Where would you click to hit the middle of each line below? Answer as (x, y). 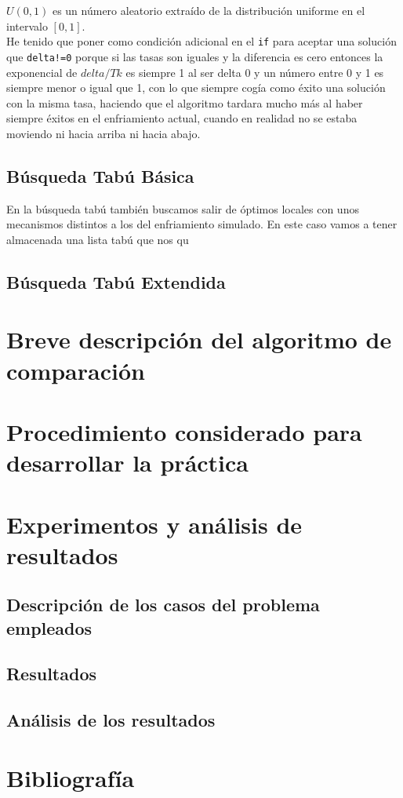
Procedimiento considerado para (184, 431)
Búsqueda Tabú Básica (100, 175)
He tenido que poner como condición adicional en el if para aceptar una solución (201, 41)
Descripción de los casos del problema (163, 605)
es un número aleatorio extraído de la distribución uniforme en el (209, 10)
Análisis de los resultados (111, 720)
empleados (49, 627)
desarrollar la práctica (128, 463)
